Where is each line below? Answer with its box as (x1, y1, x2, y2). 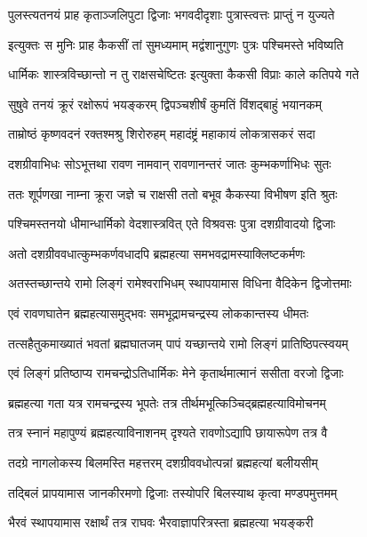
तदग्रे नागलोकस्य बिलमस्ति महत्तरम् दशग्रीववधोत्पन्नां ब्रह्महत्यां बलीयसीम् (8, 453, 318, 471)
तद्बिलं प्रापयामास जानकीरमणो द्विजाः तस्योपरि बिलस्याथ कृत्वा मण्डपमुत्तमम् (8, 483, 338, 501)
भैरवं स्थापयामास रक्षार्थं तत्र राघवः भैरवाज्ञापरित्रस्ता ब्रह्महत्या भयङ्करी (8, 513, 314, 532)
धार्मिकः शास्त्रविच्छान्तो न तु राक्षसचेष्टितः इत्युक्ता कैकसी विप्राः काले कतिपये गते (8, 65, 359, 84)
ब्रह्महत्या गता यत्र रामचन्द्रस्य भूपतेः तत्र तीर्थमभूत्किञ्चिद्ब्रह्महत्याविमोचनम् (8, 393, 326, 412)
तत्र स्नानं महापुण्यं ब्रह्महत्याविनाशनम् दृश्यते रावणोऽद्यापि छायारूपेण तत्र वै (8, 423, 328, 442)
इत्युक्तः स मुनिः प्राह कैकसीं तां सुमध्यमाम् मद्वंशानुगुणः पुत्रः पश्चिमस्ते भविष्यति (8, 35, 344, 53)
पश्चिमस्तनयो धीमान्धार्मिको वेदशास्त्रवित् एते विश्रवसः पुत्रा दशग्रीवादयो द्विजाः (8, 214, 336, 233)
